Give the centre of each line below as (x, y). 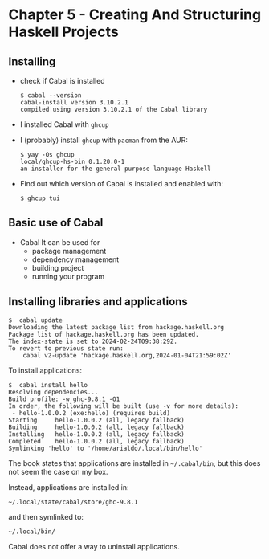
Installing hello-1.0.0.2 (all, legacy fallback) (96, 434)
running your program (68, 276)
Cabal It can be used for (60, 242)
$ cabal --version (51, 96)
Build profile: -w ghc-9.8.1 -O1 (64, 399)
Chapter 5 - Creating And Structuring (135, 15)
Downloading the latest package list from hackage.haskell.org (116, 327)
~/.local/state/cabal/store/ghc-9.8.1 (73, 502)
